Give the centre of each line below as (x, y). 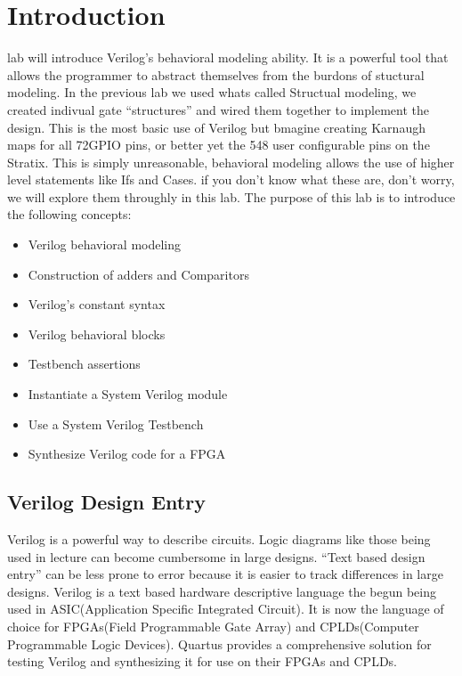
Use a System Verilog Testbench (116, 424)
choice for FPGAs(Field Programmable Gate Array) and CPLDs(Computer (213, 626)
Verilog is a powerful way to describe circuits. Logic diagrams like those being (219, 539)
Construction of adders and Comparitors (138, 274)
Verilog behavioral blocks (97, 334)
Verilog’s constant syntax (97, 304)
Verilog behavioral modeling (105, 244)
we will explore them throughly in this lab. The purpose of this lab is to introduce (231, 196)
